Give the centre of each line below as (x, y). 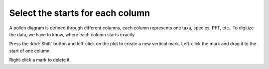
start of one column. (30, 51)
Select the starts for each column (80, 13)
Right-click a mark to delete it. (40, 60)
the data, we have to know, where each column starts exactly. (72, 34)
